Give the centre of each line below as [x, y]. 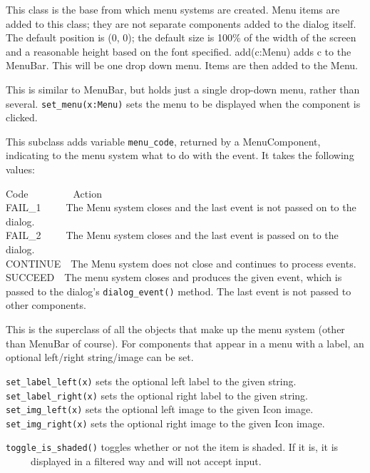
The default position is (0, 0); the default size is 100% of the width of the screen [181, 37]
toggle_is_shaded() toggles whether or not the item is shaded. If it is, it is [172, 447]
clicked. [22, 117]
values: [20, 169]
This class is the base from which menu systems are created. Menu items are [173, 9]
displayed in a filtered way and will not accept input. [146, 461]
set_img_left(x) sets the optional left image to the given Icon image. [160, 409]
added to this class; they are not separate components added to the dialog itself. [181, 23]
